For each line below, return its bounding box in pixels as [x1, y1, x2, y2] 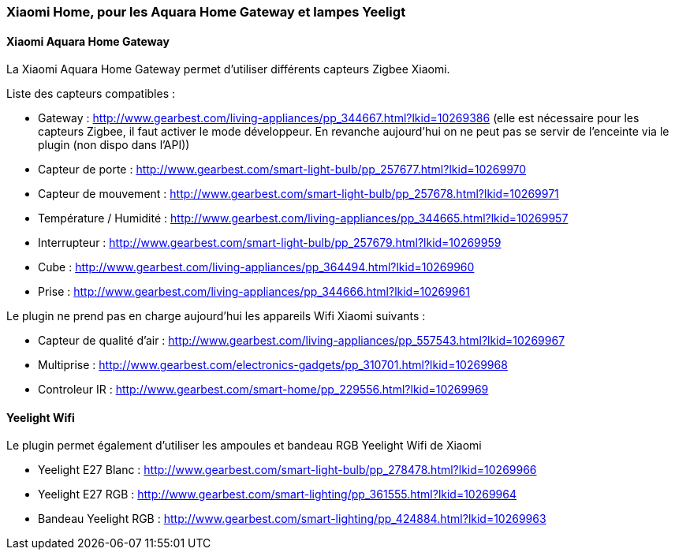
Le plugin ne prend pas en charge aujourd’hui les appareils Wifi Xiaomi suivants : [6, 309, 426, 323]
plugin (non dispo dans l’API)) [38, 138, 190, 152]
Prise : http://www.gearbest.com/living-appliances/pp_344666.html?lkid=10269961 [38, 285, 470, 299]
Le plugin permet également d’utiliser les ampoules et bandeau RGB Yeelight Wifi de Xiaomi [6, 438, 482, 453]
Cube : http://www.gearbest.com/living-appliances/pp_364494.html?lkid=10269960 [38, 260, 475, 274]
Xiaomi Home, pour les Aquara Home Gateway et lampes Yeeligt [6, 4, 406, 20]
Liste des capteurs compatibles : [6, 87, 176, 101]
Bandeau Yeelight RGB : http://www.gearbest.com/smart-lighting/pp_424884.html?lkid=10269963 [38, 512, 546, 526]
